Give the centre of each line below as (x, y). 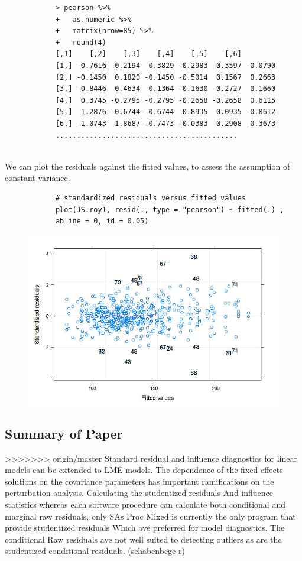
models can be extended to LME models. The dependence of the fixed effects (144, 470)
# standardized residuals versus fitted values (151, 198)
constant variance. (38, 178)
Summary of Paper (64, 433)
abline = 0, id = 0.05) (102, 221)
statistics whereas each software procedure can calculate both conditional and (145, 505)
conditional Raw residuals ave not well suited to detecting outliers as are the (143, 539)
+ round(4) (81, 42)
